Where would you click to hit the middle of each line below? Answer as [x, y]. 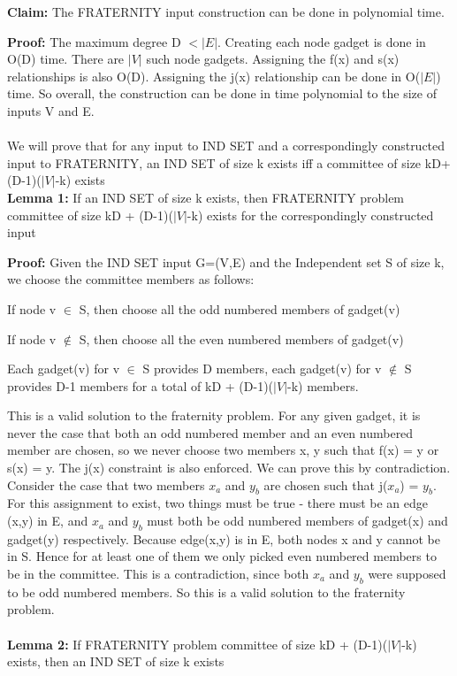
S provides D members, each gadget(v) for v [262, 369]
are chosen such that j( [326, 484]
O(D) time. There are [66, 59]
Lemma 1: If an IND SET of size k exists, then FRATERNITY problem [206, 197]
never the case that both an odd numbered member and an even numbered [210, 432]
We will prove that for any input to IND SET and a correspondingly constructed [226, 146]
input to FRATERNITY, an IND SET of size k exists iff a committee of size [214, 162]
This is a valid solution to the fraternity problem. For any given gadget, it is [214, 415]
